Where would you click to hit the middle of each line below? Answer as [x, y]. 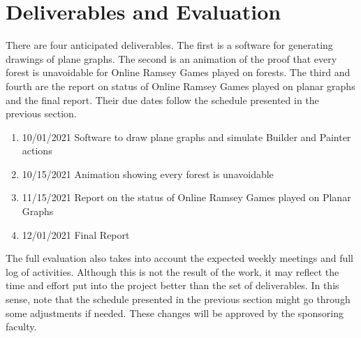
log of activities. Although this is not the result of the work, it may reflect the [172, 271]
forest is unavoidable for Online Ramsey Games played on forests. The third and [178, 72]
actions [37, 150]
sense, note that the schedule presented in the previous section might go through [178, 299]
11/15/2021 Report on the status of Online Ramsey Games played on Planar [186, 197]
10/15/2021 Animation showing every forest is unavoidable [148, 174]
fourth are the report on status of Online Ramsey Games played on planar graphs [180, 86]
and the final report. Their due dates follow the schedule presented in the [162, 100]
